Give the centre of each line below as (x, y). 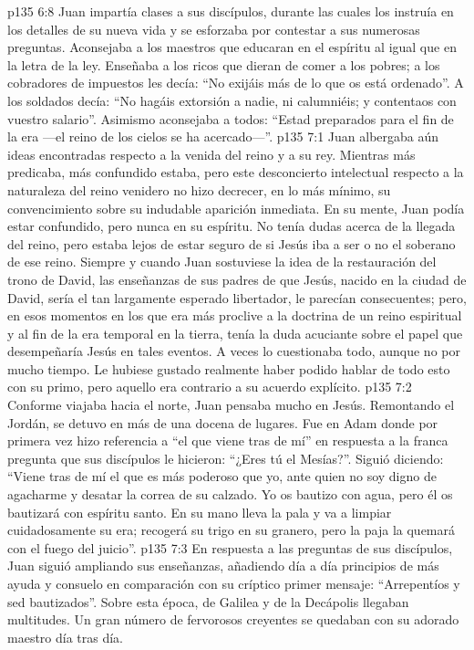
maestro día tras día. (66, 637)
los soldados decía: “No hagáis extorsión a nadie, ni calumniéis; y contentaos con (232, 100)
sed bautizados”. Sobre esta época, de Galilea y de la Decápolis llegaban (208, 601)
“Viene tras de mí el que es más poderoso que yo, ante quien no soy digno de (222, 476)
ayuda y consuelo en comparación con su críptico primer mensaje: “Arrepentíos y (234, 583)
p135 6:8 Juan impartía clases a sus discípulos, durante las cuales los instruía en (231, 11)
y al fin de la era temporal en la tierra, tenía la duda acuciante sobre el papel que (235, 333)
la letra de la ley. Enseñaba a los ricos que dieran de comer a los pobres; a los (224, 64)
